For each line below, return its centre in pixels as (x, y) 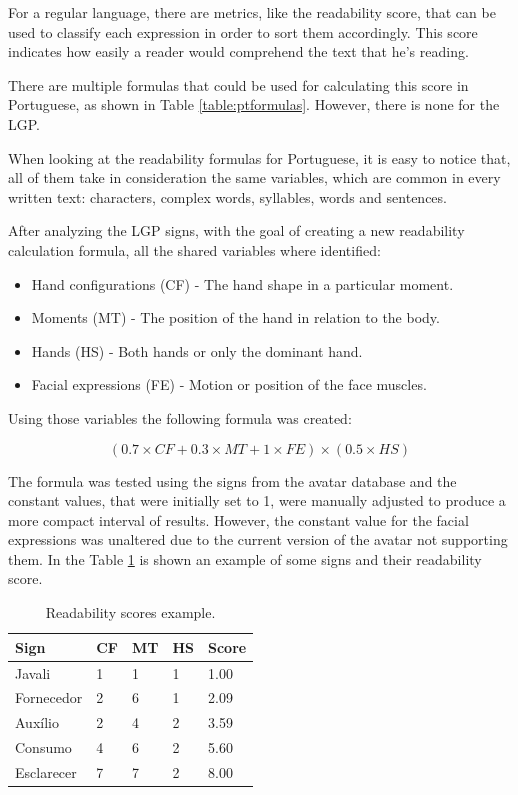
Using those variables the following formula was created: (180, 417)
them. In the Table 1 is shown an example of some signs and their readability (245, 558)
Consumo (43, 747)
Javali (33, 672)
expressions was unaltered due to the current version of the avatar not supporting (258, 539)
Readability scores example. (130, 612)
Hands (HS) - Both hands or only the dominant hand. (197, 350)
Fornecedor (49, 697)
